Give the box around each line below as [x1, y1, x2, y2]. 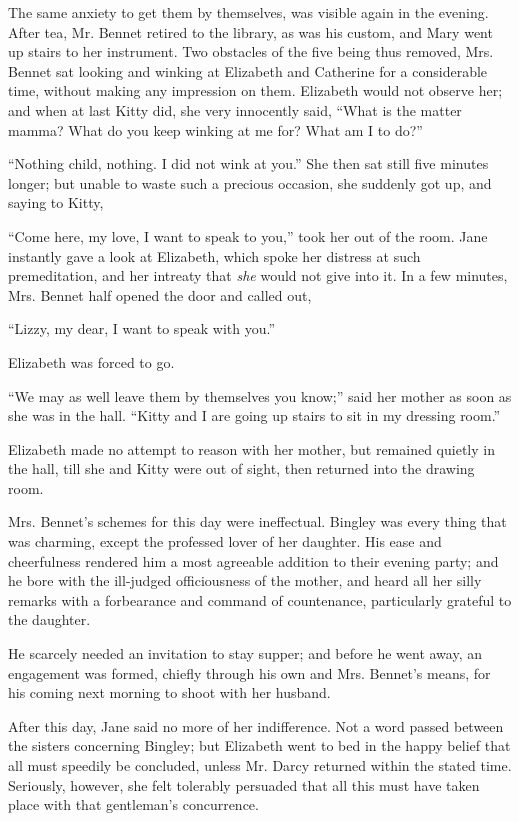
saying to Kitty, [8, 192, 104, 213]
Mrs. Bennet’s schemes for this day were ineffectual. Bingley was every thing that [8, 511, 507, 532]
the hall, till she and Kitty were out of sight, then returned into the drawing [8, 458, 475, 479]
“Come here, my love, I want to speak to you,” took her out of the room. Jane [8, 225, 488, 246]
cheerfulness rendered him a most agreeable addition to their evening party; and [8, 550, 499, 571]
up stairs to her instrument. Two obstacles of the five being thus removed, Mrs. [8, 41, 494, 62]
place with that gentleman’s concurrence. [8, 794, 259, 815]
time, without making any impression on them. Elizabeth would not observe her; [8, 80, 503, 101]
